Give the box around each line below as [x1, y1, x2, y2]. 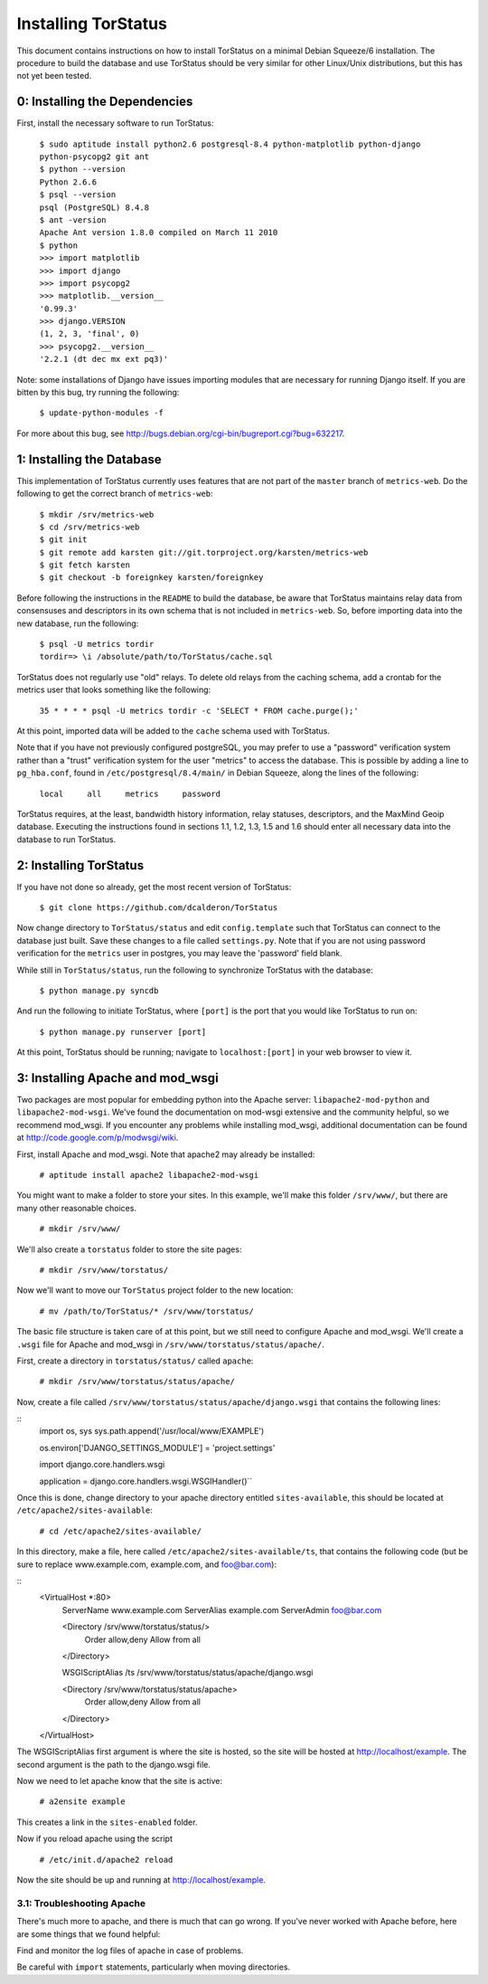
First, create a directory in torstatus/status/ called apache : [16, 1355, 254, 1366]
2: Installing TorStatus [16, 858, 145, 873]
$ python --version [39, 164, 126, 175]
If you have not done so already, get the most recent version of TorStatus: [16, 881, 292, 892]
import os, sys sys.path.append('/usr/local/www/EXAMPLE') [39, 1426, 265, 1437]
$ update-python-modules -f [39, 408, 164, 418]
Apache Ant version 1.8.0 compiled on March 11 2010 [39, 227, 278, 238]
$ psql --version [39, 190, 117, 200]
